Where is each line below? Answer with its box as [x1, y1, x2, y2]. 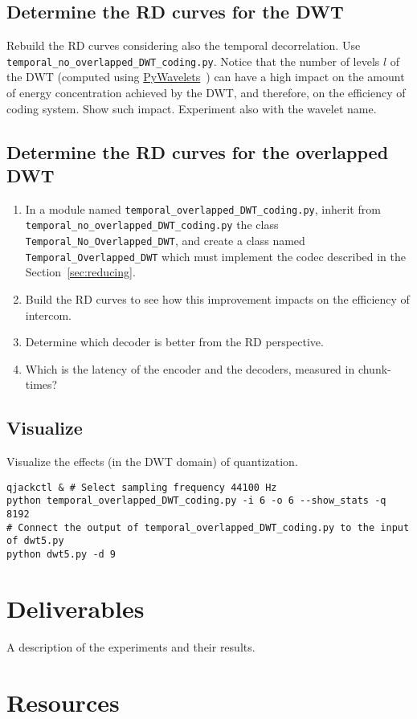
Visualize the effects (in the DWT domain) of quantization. [6, 453, 298, 470]
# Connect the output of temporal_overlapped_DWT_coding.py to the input [6, 521, 410, 533]
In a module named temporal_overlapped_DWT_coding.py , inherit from [25, 200, 381, 217]
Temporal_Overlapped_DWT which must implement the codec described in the [25, 247, 406, 264]
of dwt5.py [6, 535, 64, 547]
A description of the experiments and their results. [6, 638, 256, 655]
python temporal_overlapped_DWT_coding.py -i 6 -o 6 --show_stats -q [6, 495, 386, 507]
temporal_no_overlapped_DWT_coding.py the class [25, 216, 279, 233]
